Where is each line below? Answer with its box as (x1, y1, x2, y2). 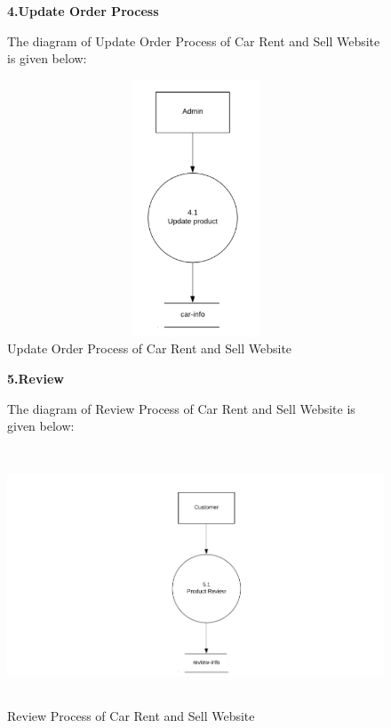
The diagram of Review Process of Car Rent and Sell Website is (7, 399, 355, 417)
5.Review (7, 368, 64, 387)
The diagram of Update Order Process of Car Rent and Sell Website (7, 31, 380, 50)
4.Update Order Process (7, 2, 159, 20)
